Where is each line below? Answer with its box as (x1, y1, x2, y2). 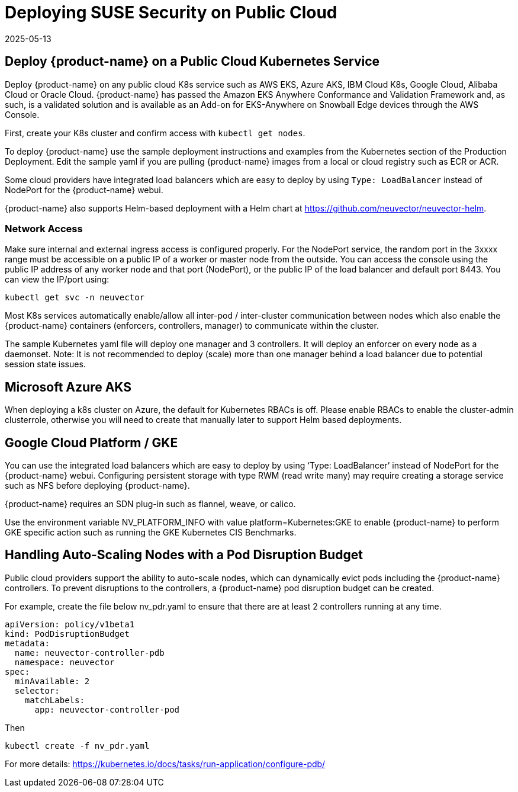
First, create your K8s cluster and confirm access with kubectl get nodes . (5, 127, 305, 138)
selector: (14, 685, 60, 695)
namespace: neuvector (14, 657, 115, 667)
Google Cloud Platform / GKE (5, 435, 178, 450)
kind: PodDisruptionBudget (5, 629, 130, 639)
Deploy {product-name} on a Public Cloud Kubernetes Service (5, 54, 380, 69)
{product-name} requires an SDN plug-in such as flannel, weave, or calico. (5, 499, 296, 509)
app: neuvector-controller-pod (34, 704, 180, 714)
